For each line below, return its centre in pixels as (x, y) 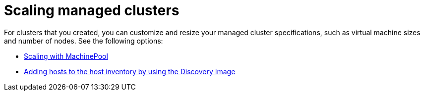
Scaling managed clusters (92, 10)
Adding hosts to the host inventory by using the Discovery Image (130, 71)
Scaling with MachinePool (66, 56)
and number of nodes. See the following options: (84, 41)
